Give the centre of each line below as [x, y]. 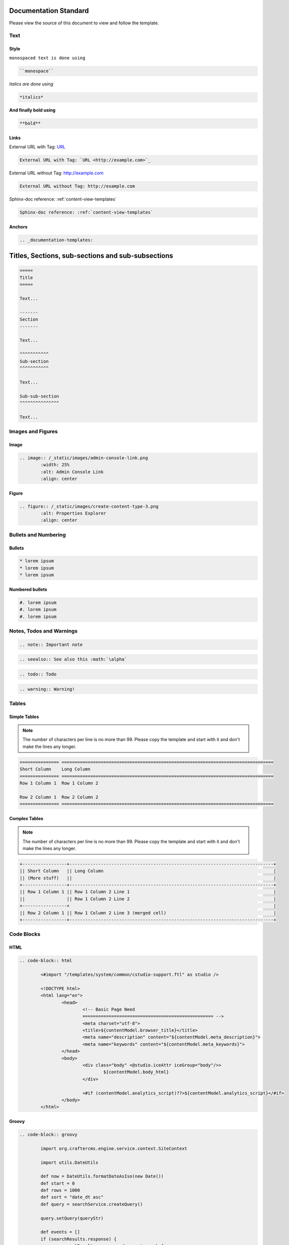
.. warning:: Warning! [47, 689]
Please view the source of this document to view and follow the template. [84, 23]
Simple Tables [24, 717]
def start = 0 [58, 1183]
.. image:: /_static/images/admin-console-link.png [84, 458]
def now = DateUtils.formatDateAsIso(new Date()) [102, 1176]
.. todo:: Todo [38, 674]
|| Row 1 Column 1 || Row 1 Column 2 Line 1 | [148, 892]
